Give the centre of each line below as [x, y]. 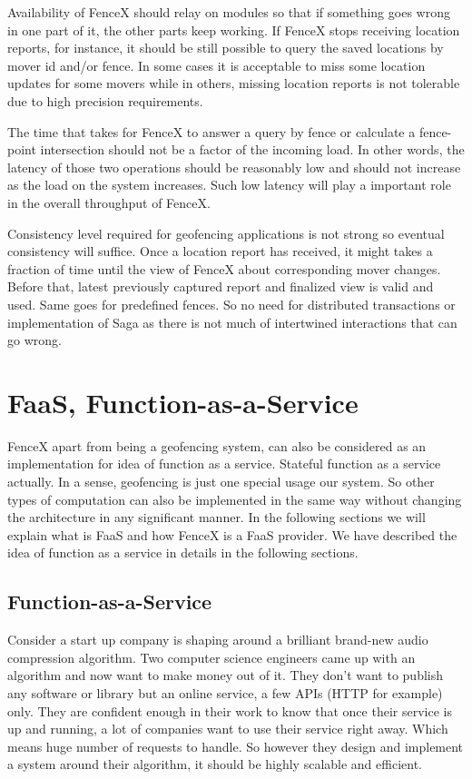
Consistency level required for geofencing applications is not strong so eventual [226, 233]
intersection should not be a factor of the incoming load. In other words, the [252, 149]
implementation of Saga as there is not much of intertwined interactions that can [232, 322]
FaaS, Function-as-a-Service [183, 402]
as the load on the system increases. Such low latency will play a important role [229, 185]
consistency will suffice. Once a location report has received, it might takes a [220, 251]
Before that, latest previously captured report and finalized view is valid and [221, 286]
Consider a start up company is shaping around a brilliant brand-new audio [218, 640]
